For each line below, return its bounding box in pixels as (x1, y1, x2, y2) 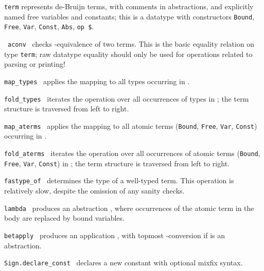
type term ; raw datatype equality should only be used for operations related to (4, 48, 253, 59)
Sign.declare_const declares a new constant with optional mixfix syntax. (4, 257, 243, 268)
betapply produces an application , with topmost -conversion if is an (4, 229, 225, 240)
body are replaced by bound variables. (4, 212, 125, 223)
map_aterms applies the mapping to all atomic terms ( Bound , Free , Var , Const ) (4, 120, 257, 131)
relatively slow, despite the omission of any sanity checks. (4, 185, 185, 196)
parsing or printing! (4, 59, 65, 69)
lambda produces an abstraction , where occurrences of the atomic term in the (4, 202, 254, 213)
